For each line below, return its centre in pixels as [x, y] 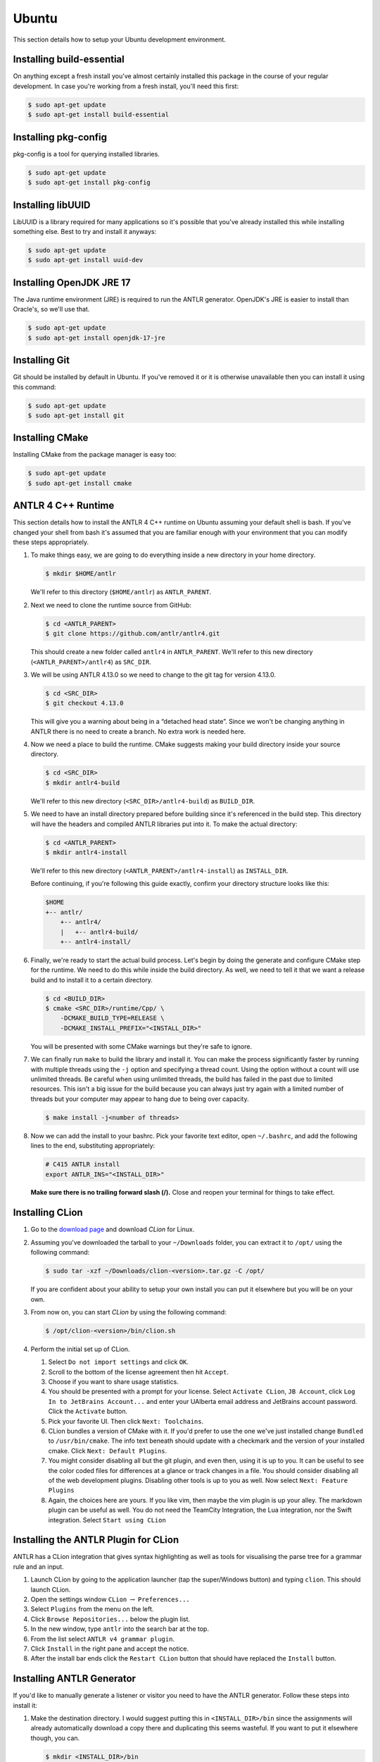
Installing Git [42, 361]
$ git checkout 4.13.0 [84, 703]
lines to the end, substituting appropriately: [93, 1146]
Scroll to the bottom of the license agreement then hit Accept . [138, 1372]
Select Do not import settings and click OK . [119, 1362]
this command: [34, 387]
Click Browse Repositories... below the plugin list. [110, 1619]
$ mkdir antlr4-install [87, 852]
